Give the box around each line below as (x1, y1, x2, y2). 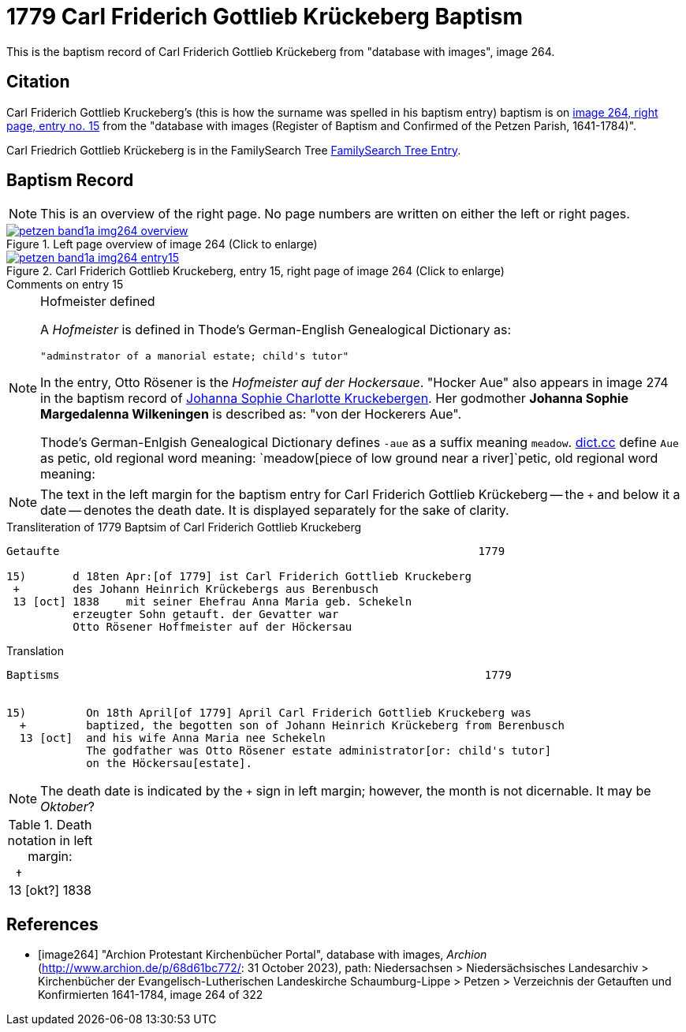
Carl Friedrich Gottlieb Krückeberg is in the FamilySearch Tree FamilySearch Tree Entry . (6, 143, 461, 157)
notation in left (7, 833, 93, 849)
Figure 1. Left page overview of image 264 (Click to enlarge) (6, 237, 318, 251)
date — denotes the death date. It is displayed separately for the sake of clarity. (40, 502, 509, 519)
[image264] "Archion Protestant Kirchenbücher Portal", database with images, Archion (38, 948, 487, 962)
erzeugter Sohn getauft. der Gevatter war (73, 608, 339, 621)
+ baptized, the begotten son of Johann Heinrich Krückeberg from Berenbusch (19, 719, 565, 732)
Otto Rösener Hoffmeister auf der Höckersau (73, 620, 352, 634)
